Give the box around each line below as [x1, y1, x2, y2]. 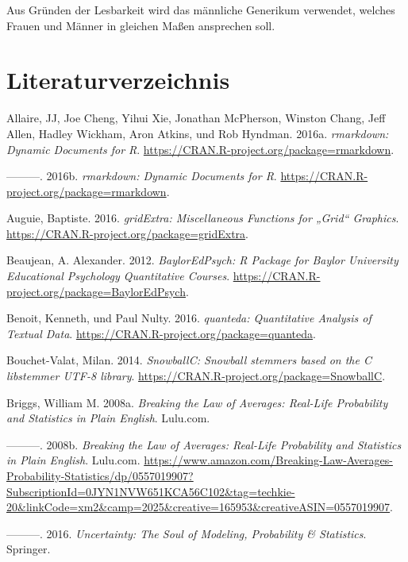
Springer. [6, 541, 51, 557]
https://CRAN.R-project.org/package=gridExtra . [6, 225, 248, 241]
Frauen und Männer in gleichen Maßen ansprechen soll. [6, 17, 275, 33]
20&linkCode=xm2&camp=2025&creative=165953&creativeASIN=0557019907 [6, 498, 391, 515]
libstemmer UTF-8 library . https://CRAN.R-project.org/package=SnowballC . [6, 368, 386, 384]
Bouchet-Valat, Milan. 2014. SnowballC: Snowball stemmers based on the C [6, 352, 371, 368]
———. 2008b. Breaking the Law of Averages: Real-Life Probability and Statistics [6, 436, 402, 452]
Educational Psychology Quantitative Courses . [6, 268, 230, 284]
